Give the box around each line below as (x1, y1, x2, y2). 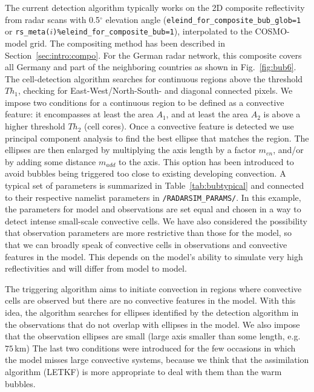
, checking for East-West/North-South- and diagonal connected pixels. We (18, 84, 293, 97)
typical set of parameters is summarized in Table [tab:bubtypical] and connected (5, 179, 304, 192)
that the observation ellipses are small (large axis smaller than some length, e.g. (5, 330, 301, 342)
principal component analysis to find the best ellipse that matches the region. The (5, 131, 309, 144)
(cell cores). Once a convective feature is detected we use (84, 120, 294, 132)
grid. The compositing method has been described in (30, 36, 225, 49)
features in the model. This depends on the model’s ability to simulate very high (5, 250, 303, 263)
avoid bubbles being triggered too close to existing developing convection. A (5, 167, 286, 180)
